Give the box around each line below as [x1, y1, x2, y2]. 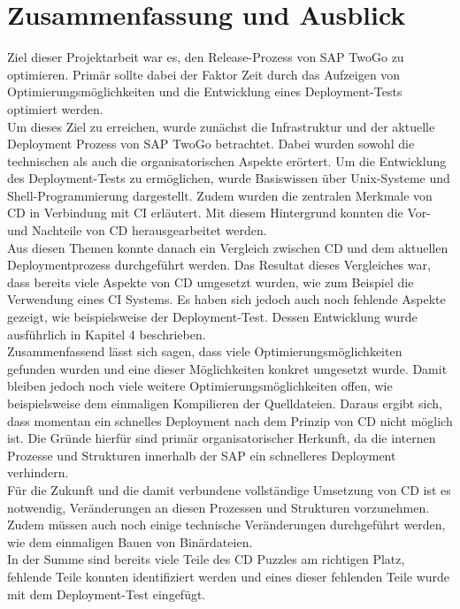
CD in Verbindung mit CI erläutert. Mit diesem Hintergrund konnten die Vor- [7, 203, 431, 222]
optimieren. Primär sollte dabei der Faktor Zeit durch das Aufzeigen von [7, 65, 401, 83]
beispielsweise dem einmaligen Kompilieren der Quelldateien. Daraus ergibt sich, [7, 394, 442, 412]
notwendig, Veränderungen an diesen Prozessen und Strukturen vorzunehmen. [7, 498, 430, 516]
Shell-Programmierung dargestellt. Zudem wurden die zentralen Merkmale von [7, 186, 433, 204]
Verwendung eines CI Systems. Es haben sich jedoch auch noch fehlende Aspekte [7, 290, 446, 308]
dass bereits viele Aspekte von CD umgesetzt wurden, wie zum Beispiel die [7, 272, 414, 291]
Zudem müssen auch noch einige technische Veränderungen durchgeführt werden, [7, 515, 446, 534]
